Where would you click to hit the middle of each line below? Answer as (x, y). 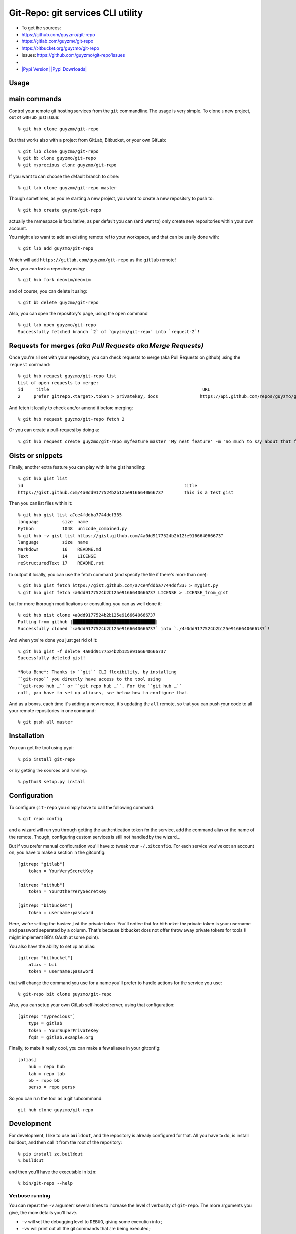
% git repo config (40, 819)
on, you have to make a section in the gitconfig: (57, 853)
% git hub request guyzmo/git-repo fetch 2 (71, 419)
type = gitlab (45, 1023)
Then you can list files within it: (41, 503)
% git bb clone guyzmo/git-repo (57, 158)
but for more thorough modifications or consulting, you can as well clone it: (86, 603)
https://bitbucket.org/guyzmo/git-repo (60, 48)
